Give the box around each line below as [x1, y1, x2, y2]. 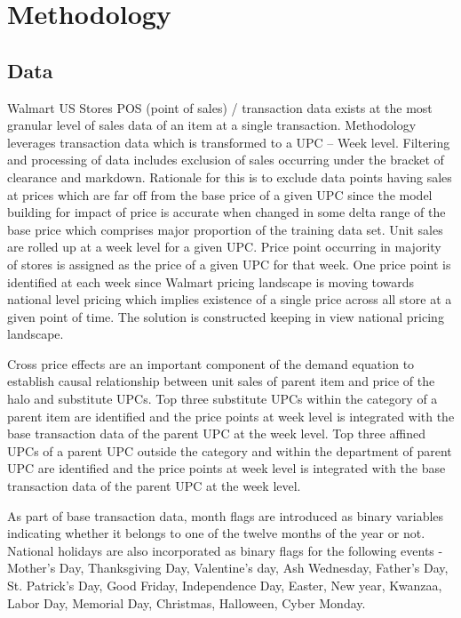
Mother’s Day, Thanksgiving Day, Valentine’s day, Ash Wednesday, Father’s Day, [7, 558, 449, 577]
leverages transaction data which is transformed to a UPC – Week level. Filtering [7, 132, 450, 151]
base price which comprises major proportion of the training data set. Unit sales [7, 220, 443, 238]
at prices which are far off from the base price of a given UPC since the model [7, 185, 433, 204]
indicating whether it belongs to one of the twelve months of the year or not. [7, 524, 425, 542]
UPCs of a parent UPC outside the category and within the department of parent [7, 441, 452, 460]
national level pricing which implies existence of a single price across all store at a [7, 290, 452, 309]
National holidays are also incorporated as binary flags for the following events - [7, 541, 443, 559]
